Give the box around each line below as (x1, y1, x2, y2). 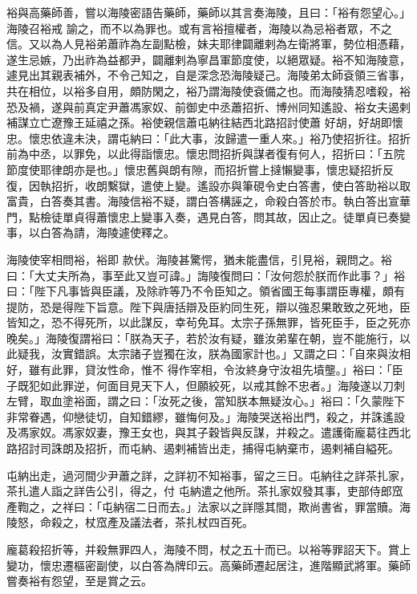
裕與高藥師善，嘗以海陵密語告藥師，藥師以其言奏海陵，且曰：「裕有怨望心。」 (6, 4, 411, 20)
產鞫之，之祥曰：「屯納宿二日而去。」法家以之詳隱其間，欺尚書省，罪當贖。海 (6, 498, 411, 515)
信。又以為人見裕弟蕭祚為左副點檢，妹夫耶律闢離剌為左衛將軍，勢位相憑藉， (6, 35, 411, 52)
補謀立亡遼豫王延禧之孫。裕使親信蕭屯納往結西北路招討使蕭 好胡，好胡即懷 (6, 114, 403, 131)
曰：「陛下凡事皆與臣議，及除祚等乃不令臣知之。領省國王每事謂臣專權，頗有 (6, 283, 405, 299)
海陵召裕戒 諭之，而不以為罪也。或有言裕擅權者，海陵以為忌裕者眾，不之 (6, 19, 392, 36)
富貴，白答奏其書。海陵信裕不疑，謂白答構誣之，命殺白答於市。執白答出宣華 (6, 193, 411, 210)
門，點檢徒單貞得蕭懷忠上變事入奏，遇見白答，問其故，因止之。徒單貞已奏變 (6, 208, 411, 225)
